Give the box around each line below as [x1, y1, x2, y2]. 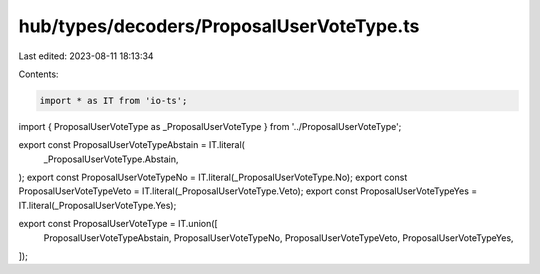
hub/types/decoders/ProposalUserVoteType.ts [18, 15, 420, 37]
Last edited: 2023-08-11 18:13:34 [18, 50, 154, 62]
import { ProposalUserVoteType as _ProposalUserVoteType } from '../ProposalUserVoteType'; [18, 120, 402, 132]
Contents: [18, 68, 59, 80]
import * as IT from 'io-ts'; [39, 95, 188, 106]
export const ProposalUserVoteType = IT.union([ [18, 218, 219, 230]
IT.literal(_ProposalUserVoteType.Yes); [18, 199, 177, 211]
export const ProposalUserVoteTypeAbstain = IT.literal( [18, 139, 245, 151]
